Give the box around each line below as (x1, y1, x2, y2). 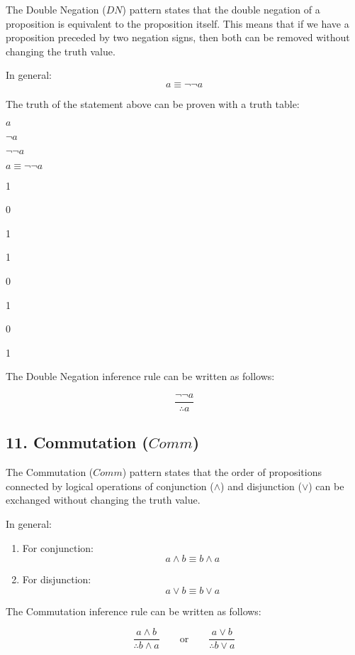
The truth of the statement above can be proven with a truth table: (6, 96, 300, 111)
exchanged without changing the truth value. (6, 492, 201, 507)
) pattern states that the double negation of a (122, 2, 320, 16)
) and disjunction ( (220, 478, 302, 493)
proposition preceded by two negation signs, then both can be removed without (6, 30, 350, 45)
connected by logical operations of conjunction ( (6, 478, 214, 493)
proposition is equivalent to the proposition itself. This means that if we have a (6, 16, 349, 31)
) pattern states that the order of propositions (122, 465, 322, 480)
